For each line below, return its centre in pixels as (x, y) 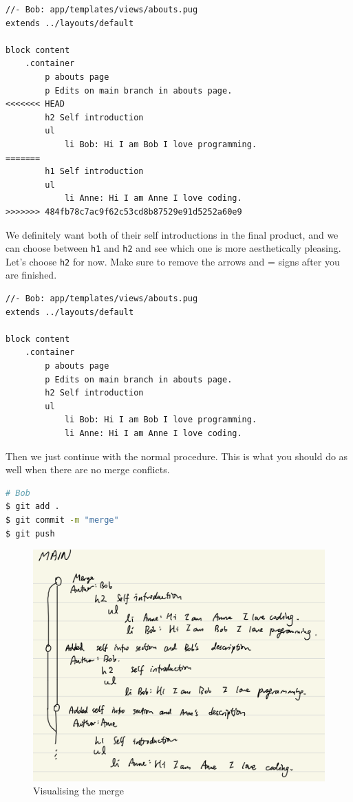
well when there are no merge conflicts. (88, 469)
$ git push (30, 533)
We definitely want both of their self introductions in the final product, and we (172, 234)
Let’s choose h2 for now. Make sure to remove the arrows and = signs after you (173, 261)
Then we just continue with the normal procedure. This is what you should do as (177, 456)
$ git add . (33, 507)
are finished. (31, 275)
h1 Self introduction (94, 172)
